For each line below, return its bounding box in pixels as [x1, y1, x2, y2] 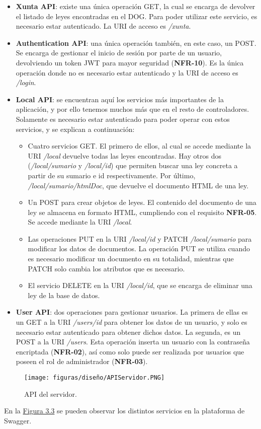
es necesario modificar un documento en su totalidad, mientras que [28, 253, 234, 264]
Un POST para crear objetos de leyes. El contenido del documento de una [28, 197, 256, 207]
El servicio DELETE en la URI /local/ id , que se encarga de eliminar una [28, 280, 252, 291]
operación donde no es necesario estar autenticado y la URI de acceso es [16, 67, 238, 78]
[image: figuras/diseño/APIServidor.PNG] [24, 374, 165, 381]
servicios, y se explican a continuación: [16, 123, 135, 134]
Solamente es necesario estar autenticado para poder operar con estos [16, 113, 230, 124]
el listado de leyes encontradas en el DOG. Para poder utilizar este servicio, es [16, 11, 257, 21]
